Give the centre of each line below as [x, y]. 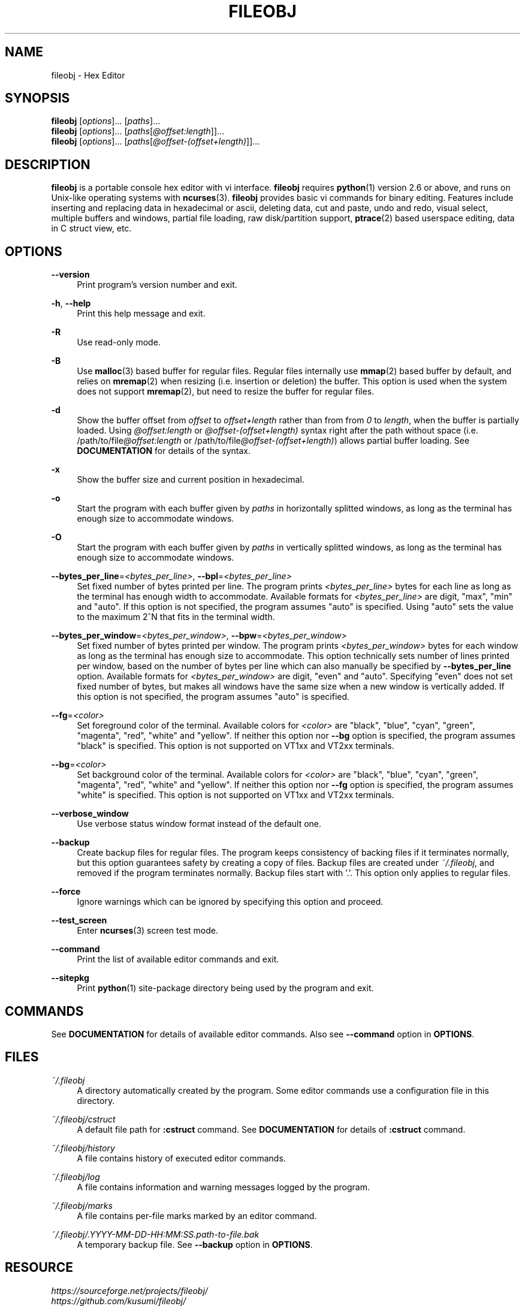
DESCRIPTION [48, 164]
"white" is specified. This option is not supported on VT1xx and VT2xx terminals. [236, 795]
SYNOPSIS [37, 98]
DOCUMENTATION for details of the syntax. [164, 451]
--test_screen [79, 920]
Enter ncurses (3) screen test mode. [147, 931]
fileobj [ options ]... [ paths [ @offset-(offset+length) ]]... [156, 142]
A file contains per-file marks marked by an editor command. [197, 1215]
